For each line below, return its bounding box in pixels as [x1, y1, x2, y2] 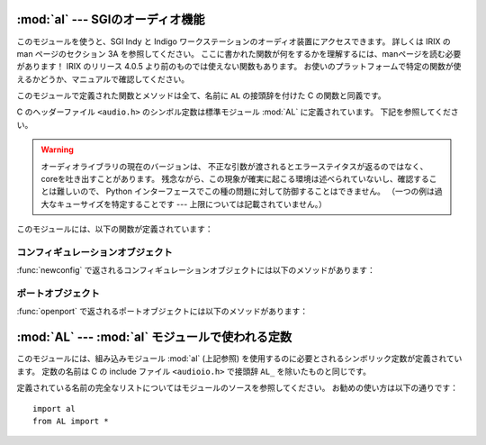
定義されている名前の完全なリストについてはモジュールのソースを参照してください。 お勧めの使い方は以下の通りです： [16, 383, 459, 394]
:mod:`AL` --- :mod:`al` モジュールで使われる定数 [16, 330, 292, 345]
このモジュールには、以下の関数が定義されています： [16, 223, 213, 234]
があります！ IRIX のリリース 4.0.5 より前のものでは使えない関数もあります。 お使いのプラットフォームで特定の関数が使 [16, 61, 462, 72]
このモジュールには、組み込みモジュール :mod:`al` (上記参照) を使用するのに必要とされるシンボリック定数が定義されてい [16, 353, 463, 364]
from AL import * [32, 415, 109, 426]
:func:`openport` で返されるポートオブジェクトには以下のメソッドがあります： [16, 306, 309, 317]
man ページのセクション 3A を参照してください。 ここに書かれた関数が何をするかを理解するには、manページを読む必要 [16, 48, 462, 59]
